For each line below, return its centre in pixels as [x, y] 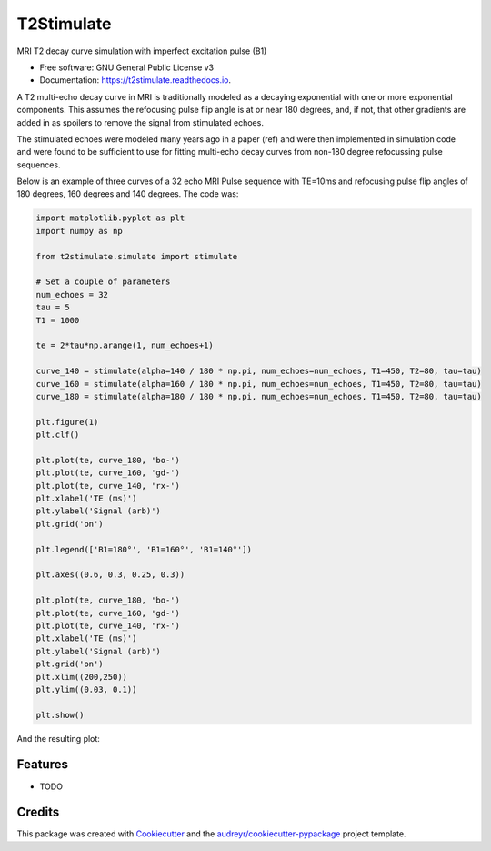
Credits [38, 812]
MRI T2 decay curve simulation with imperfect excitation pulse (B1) [142, 51]
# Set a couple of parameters [103, 282]
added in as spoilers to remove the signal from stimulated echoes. [140, 122]
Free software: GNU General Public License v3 [127, 67]
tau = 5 [53, 308]
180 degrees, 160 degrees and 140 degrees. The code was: [128, 194]
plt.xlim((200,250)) [81, 677]
